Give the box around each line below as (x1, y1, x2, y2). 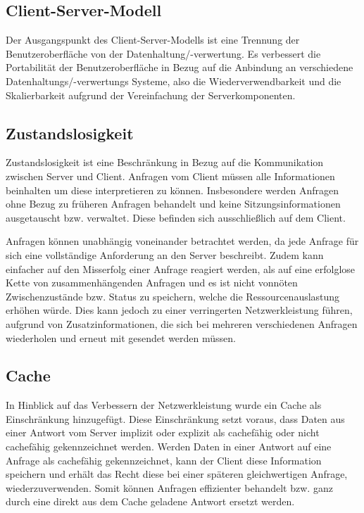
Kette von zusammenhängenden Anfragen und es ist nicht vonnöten (6, 275, 298, 290)
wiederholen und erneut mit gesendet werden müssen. (6, 330, 236, 345)
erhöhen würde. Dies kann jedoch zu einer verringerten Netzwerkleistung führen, (6, 303, 353, 317)
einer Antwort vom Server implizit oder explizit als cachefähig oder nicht (6, 425, 320, 440)
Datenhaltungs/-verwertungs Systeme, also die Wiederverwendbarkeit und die (6, 73, 341, 88)
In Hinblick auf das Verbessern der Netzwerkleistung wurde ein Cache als (6, 398, 322, 412)
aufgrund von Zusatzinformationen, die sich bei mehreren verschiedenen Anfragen (6, 316, 358, 331)
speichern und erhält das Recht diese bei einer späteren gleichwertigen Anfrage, (6, 467, 348, 481)
